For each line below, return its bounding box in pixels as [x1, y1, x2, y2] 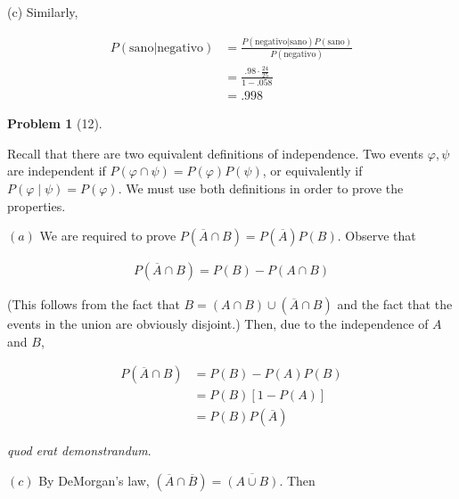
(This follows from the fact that [7, 295, 180, 314]
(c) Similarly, [7, 3, 78, 20]
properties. [7, 196, 66, 215]
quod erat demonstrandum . [7, 441, 152, 460]
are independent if [7, 161, 106, 180]
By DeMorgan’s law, [38, 471, 150, 490]
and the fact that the [337, 295, 453, 314]
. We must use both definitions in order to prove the [118, 178, 404, 197]
